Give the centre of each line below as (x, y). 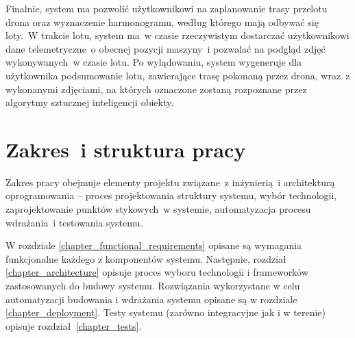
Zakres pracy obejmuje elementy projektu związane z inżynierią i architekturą (170, 182)
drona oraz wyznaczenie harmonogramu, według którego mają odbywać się (162, 22)
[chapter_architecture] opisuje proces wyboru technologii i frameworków (157, 272)
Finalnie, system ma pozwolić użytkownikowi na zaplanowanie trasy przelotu (167, 8)
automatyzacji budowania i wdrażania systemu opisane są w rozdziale (151, 299)
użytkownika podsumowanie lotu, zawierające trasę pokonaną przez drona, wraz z (178, 75)
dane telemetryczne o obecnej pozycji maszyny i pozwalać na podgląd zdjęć (166, 48)
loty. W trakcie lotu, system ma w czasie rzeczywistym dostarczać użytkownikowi (177, 35)
